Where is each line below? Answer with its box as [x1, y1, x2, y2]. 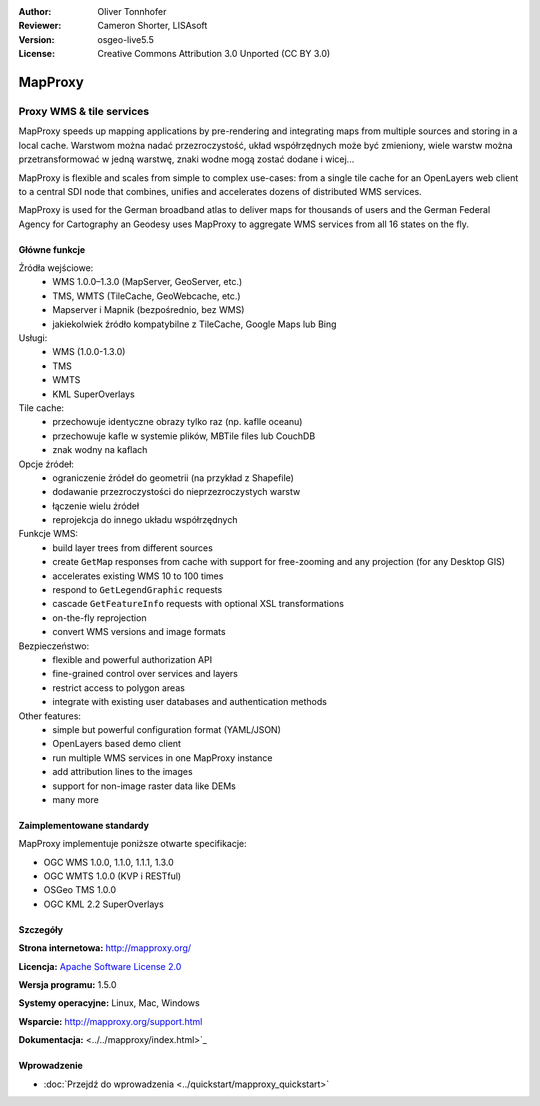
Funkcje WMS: [18, 528, 79, 540]
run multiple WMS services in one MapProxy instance [52, 751, 274, 764]
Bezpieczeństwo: [18, 640, 90, 652]
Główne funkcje [18, 243, 86, 255]
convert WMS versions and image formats [52, 626, 226, 638]
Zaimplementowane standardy [18, 819, 150, 831]
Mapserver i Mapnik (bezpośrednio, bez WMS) [52, 304, 245, 316]
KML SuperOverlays [52, 388, 135, 400]
